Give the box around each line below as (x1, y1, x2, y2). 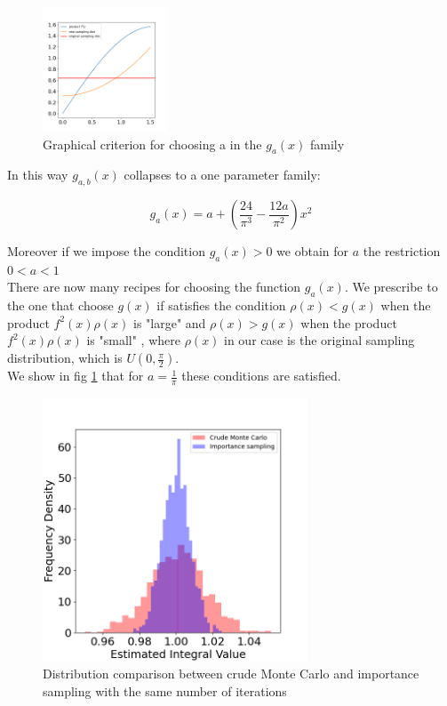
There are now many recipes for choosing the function (7, 277, 301, 296)
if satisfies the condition (156, 296, 286, 315)
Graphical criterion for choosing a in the (43, 134, 262, 153)
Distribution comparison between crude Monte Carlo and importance (43, 664, 419, 683)
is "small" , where (86, 331, 180, 349)
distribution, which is (7, 349, 123, 367)
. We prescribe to (344, 277, 438, 296)
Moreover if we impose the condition (7, 242, 205, 261)
